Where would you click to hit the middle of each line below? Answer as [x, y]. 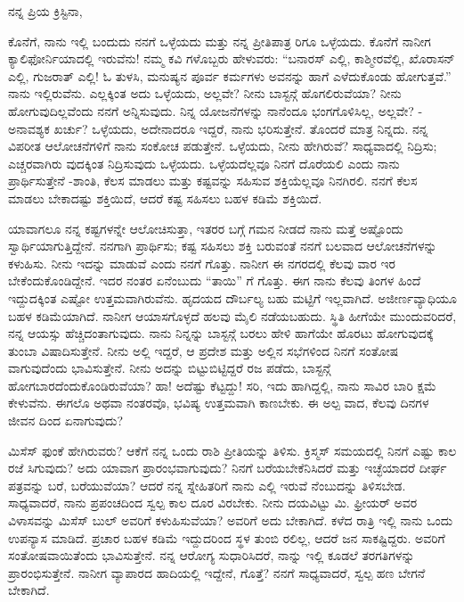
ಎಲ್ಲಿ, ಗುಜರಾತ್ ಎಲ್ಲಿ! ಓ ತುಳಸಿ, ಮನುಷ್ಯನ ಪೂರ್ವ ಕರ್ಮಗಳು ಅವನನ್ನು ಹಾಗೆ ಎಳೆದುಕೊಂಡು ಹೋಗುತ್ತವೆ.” [230, 75]
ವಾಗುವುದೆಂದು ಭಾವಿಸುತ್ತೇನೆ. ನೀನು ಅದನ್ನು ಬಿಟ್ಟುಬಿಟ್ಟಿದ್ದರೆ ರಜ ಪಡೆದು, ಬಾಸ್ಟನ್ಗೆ [170, 368]
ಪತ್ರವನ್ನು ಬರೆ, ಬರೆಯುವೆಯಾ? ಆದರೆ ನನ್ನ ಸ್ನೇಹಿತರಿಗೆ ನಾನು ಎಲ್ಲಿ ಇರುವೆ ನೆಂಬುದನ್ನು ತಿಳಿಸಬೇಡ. [207, 485]
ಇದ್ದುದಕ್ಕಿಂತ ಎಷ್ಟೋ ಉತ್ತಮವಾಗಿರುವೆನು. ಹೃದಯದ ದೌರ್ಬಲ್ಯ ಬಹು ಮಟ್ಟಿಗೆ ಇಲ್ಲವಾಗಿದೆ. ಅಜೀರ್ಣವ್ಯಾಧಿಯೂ [232, 297]
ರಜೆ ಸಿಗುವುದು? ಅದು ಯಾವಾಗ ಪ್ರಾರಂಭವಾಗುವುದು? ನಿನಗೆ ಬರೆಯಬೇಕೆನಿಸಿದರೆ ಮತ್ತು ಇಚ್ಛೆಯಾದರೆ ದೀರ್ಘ [228, 468]
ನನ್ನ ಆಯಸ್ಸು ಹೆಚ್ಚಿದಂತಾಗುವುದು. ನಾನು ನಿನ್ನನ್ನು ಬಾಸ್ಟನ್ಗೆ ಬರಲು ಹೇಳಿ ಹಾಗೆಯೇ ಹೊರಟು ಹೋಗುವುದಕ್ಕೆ [221, 333]
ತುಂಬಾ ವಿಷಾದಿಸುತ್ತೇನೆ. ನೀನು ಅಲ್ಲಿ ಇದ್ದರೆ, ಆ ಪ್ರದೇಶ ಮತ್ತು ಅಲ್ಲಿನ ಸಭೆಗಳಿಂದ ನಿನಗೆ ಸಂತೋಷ [204, 350]
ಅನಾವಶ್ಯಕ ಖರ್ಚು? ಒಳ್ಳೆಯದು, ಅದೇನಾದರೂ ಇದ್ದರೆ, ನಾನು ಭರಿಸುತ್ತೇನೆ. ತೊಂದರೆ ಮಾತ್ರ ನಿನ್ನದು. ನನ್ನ [218, 128]
